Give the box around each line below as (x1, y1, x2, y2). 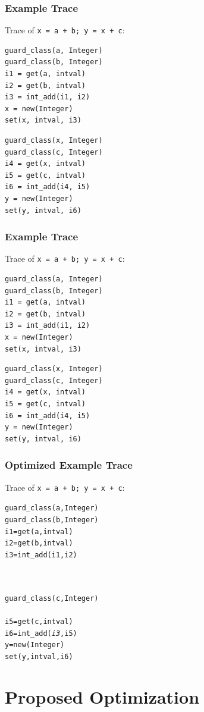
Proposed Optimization (5, 684, 200, 708)
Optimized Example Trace (5, 457, 133, 472)
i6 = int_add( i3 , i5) (5, 629, 77, 638)
